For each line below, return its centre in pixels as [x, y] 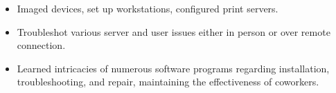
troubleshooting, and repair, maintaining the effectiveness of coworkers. [168, 82]
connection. [41, 45]
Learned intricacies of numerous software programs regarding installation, [173, 68]
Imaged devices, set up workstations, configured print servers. [148, 8]
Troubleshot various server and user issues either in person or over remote [174, 31]
